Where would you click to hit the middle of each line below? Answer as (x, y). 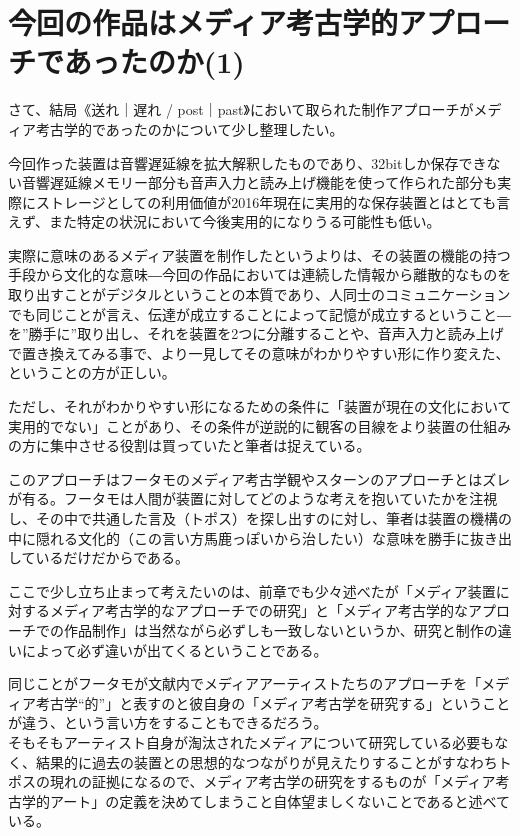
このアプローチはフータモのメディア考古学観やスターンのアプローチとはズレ (259, 478)
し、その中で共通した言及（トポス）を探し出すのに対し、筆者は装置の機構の (260, 518)
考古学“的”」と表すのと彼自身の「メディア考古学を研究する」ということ (273, 702)
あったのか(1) (154, 61)
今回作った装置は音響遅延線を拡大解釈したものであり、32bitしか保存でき (247, 162)
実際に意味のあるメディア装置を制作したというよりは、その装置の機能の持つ (259, 254)
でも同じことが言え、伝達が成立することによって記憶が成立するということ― (259, 313)
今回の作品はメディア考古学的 (203, 22)
